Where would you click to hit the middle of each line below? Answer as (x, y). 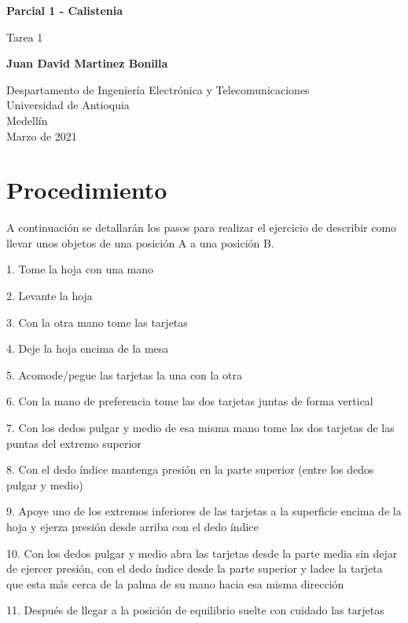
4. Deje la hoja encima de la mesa (88, 348)
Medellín (27, 120)
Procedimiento (87, 190)
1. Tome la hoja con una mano (80, 269)
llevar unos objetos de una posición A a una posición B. (140, 242)
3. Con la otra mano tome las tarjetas (97, 322)
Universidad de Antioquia (68, 105)
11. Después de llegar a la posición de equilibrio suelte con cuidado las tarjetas (195, 610)
